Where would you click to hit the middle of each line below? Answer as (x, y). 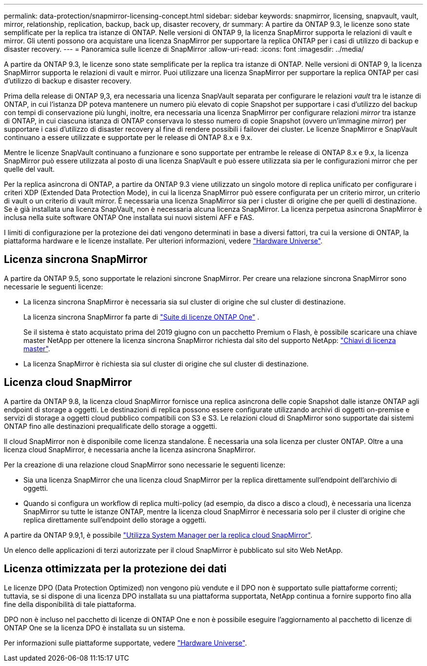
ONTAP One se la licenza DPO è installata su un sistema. (95, 627)
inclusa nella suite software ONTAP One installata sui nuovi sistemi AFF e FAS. (129, 217)
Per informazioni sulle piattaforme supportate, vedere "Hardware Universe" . (126, 643)
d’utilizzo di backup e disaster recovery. (68, 81)
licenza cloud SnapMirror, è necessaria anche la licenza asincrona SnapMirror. (130, 449)
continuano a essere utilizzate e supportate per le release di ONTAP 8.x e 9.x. (128, 137)
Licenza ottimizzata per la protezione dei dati (115, 569)
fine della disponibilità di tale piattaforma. (70, 604)
